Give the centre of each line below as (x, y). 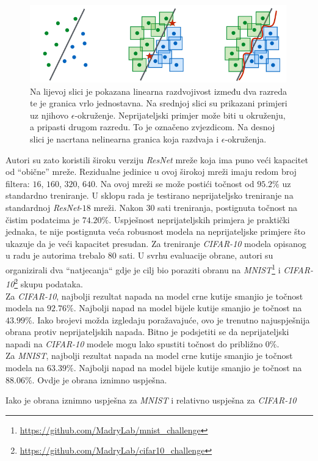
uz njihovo (49, 115)
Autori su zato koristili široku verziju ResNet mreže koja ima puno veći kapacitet (157, 159)
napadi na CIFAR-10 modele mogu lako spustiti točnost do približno (134, 343)
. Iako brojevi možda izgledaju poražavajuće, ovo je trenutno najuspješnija (171, 319)
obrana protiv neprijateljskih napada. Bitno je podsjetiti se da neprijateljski (147, 332)
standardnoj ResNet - (44, 208)
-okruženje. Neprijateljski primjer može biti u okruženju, (180, 115)
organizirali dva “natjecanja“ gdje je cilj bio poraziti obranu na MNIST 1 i (143, 269)
